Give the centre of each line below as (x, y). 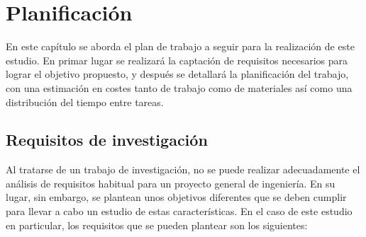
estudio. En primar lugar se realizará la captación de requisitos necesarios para (177, 60)
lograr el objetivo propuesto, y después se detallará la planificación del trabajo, (177, 74)
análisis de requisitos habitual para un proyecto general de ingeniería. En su (171, 183)
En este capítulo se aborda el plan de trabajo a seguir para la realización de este (180, 46)
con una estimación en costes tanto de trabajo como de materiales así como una (179, 87)
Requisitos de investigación (107, 140)
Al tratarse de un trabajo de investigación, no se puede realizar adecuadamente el (183, 169)
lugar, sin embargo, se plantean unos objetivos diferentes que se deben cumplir (176, 197)
